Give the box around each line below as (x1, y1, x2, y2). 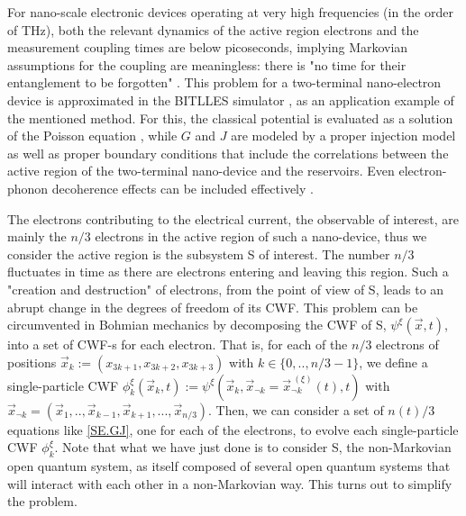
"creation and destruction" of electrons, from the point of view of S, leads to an (7, 279, 444, 298)
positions (7, 352, 57, 371)
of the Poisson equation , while (7, 126, 178, 145)
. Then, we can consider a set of (208, 400, 384, 419)
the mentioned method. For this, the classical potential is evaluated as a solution (7, 108, 453, 127)
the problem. (7, 492, 78, 511)
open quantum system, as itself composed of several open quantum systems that (7, 457, 451, 475)
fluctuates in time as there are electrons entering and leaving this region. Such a (7, 262, 449, 281)
